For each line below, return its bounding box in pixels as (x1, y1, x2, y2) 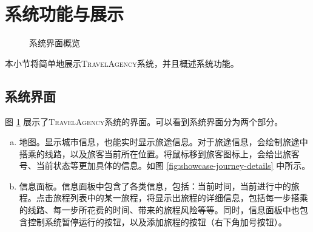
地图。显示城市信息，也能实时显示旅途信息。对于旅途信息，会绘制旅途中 (19, 135, 308, 148)
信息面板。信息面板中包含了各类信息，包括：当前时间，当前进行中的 (19, 179, 291, 192)
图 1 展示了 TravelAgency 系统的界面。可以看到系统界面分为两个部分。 (5, 115, 283, 128)
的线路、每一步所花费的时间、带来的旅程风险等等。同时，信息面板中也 (19, 203, 300, 216)
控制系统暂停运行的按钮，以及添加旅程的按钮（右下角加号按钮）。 (27, 215, 287, 228)
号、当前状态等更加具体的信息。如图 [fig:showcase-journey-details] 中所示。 (19, 159, 311, 172)
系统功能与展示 (5, 1, 124, 26)
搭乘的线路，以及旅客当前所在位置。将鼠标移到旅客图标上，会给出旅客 (19, 147, 300, 160)
